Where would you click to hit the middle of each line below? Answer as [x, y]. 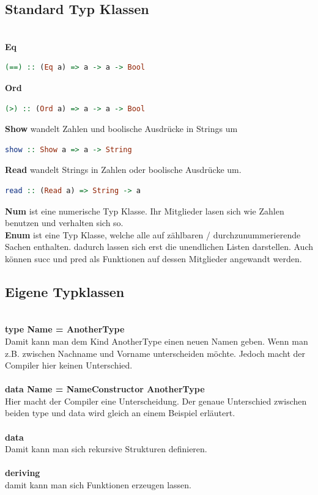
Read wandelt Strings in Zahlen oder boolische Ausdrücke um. [123, 170]
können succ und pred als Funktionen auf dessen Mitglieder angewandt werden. [153, 258]
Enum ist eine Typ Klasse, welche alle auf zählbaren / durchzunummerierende [153, 234]
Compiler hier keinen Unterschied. [69, 365]
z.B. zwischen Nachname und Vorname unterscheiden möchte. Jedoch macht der [155, 353]
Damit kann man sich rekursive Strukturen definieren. [106, 449]
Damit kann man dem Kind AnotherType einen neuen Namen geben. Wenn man [157, 341]
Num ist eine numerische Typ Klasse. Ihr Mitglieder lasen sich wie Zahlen [145, 211]
